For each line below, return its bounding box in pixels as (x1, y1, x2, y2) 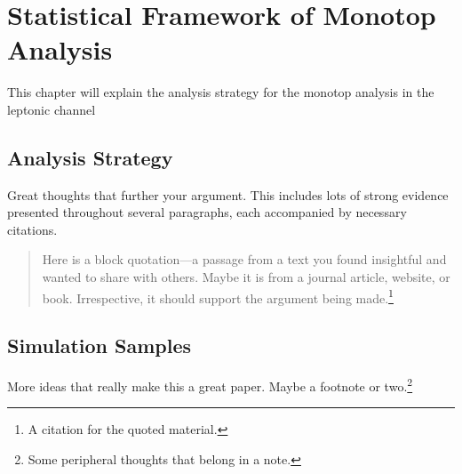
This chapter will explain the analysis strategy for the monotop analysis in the (7, 83, 434, 101)
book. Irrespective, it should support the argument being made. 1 (42, 285, 394, 307)
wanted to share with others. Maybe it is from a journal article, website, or (42, 268, 450, 286)
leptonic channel (7, 100, 96, 118)
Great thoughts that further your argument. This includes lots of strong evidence (7, 185, 449, 204)
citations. (7, 220, 58, 238)
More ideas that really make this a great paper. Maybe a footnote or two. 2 (7, 374, 413, 395)
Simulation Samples (7, 332, 192, 359)
